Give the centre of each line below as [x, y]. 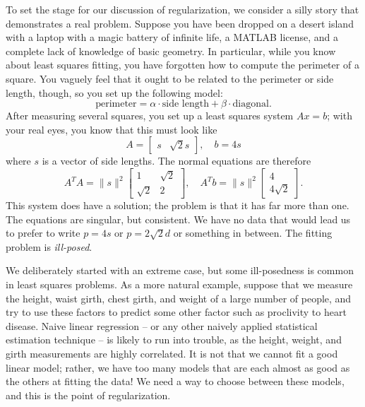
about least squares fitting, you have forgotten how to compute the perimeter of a [182, 65]
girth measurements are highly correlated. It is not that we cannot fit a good [172, 354]
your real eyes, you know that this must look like [112, 129]
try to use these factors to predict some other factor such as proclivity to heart [176, 312]
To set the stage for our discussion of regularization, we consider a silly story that [182, 9]
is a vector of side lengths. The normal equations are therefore [176, 161]
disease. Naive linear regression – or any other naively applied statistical [162, 325]
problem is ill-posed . [49, 246]
